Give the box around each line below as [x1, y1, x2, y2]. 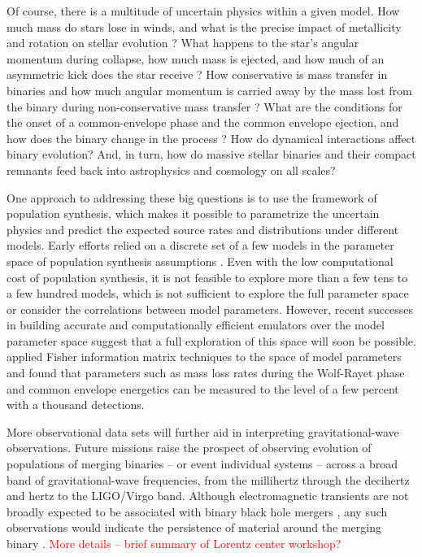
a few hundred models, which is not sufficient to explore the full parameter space [7, 285, 409, 302]
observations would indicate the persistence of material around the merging [7, 519, 381, 536]
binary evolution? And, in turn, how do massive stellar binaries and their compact [7, 146, 416, 163]
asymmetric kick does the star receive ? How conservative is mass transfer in [7, 66, 388, 83]
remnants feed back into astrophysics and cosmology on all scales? [7, 161, 336, 178]
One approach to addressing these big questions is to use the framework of [7, 189, 377, 206]
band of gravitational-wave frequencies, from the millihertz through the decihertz [7, 471, 410, 488]
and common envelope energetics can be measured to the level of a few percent [7, 380, 399, 397]
